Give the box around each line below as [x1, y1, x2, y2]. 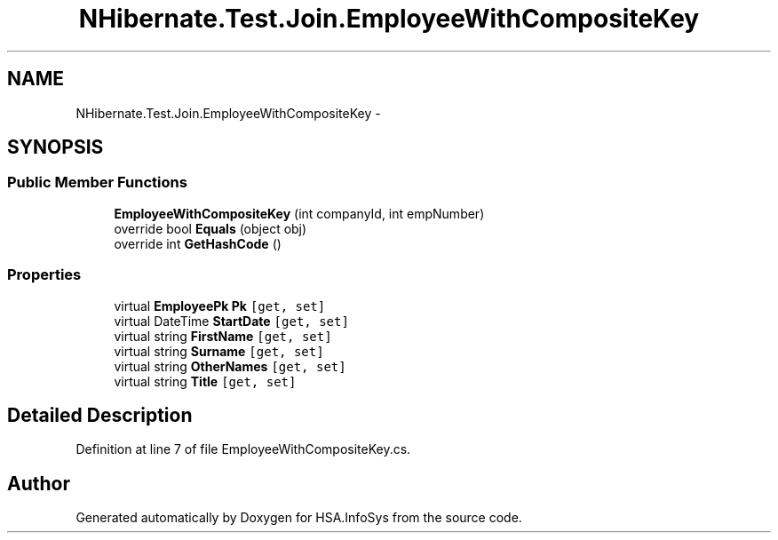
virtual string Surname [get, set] [114, 343, 324, 359]
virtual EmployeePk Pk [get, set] [114, 298, 326, 314]
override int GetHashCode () [114, 235, 282, 251]
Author [7, 472, 70, 495]
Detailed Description [7, 403, 193, 426]
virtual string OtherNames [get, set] [114, 358, 346, 374]
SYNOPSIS [7, 136, 104, 159]
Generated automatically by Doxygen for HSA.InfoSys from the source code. [75, 510, 522, 526]
